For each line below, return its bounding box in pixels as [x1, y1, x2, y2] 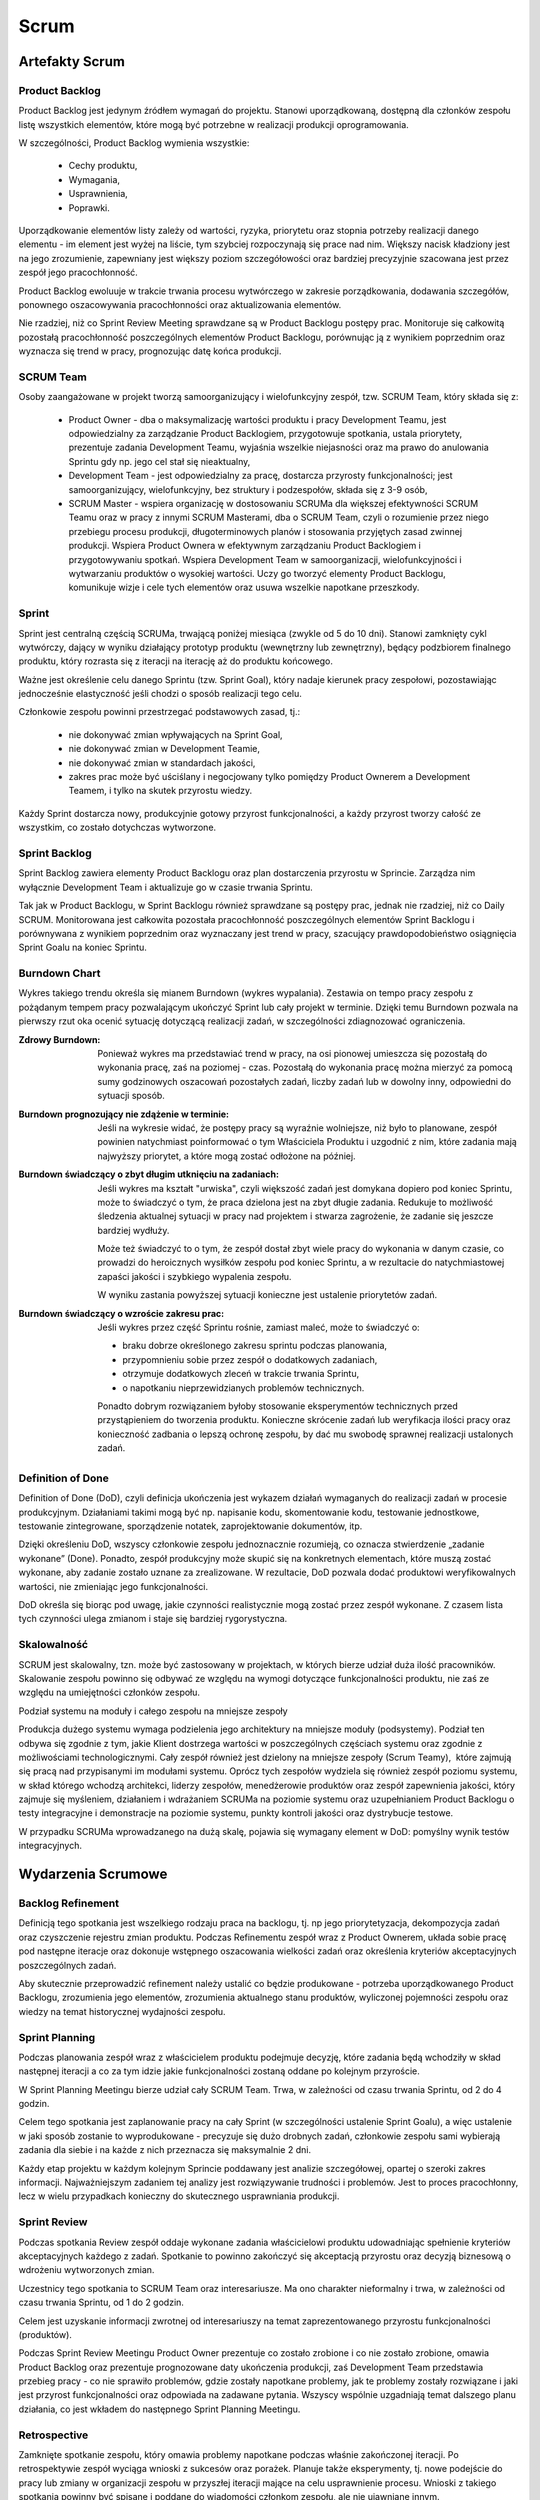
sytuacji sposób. [97, 1090, 165, 1102]
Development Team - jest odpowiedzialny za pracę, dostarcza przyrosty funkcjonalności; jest [68, 470, 454, 482]
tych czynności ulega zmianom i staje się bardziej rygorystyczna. [18, 1613, 288, 1625]
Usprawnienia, [68, 188, 129, 200]
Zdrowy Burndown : [18, 1033, 101, 1045]
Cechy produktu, [68, 160, 138, 172]
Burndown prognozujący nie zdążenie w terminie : [18, 1108, 230, 1120]
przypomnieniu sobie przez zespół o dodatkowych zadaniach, [122, 1353, 378, 1365]
